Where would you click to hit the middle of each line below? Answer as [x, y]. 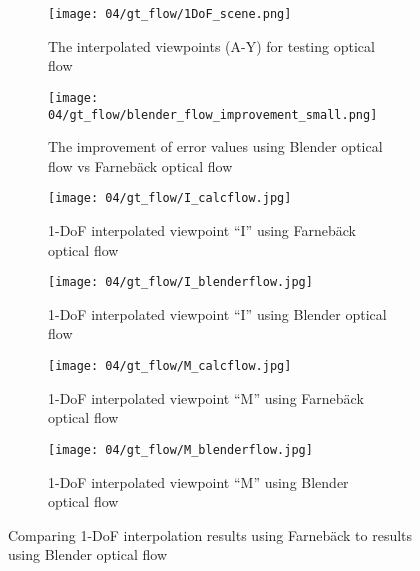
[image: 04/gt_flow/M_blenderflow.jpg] [180, 449]
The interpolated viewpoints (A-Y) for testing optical [211, 45]
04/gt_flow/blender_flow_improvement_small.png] [213, 114]
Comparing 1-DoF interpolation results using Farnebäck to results [210, 534]
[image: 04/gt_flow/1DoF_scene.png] [170, 14]
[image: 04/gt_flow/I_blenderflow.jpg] [180, 282]
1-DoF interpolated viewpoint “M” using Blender [198, 481]
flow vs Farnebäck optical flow [140, 165]
